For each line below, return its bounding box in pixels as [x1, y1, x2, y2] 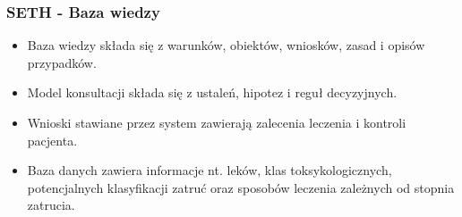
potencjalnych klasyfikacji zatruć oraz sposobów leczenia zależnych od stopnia [27, 178, 455, 196]
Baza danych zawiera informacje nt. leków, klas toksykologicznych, [27, 161, 392, 179]
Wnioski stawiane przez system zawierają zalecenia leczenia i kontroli [27, 113, 406, 131]
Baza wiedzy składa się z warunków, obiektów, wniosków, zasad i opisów [27, 36, 425, 54]
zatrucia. [27, 196, 75, 214]
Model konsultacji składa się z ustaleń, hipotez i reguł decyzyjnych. [27, 83, 398, 102]
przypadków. [27, 53, 97, 71]
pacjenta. [27, 130, 78, 149]
